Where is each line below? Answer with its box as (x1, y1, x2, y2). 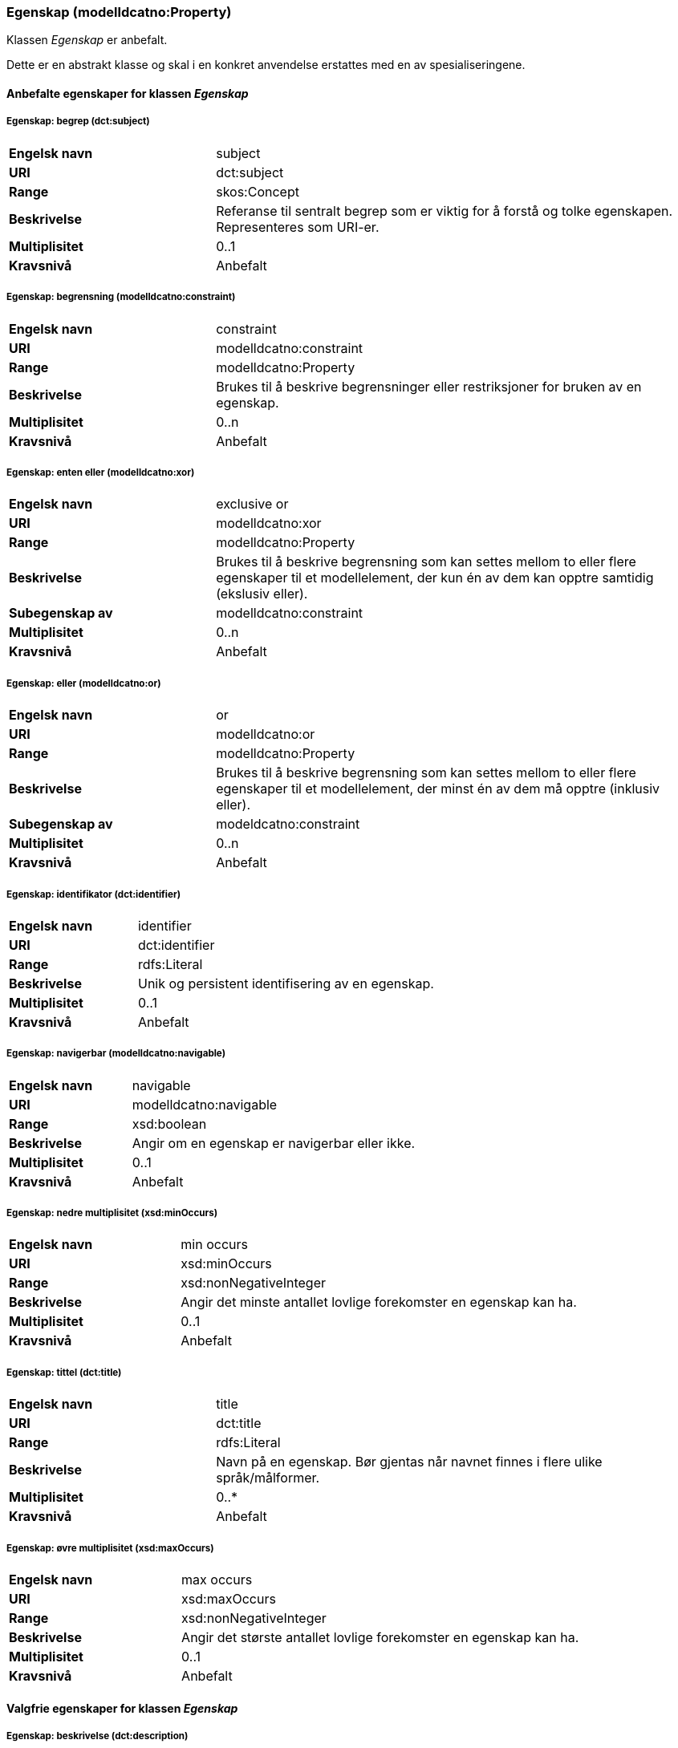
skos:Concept (216, 183, 299, 200)
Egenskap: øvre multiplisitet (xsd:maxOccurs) (6, 1542, 214, 1554)
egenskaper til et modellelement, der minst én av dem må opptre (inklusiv (216, 781, 660, 797)
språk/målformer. (216, 1470, 320, 1486)
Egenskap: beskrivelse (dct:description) (6, 1730, 189, 1742)
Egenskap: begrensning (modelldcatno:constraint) (6, 291, 236, 303)
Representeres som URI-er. (216, 218, 380, 235)
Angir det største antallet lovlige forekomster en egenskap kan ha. (181, 1629, 579, 1646)
